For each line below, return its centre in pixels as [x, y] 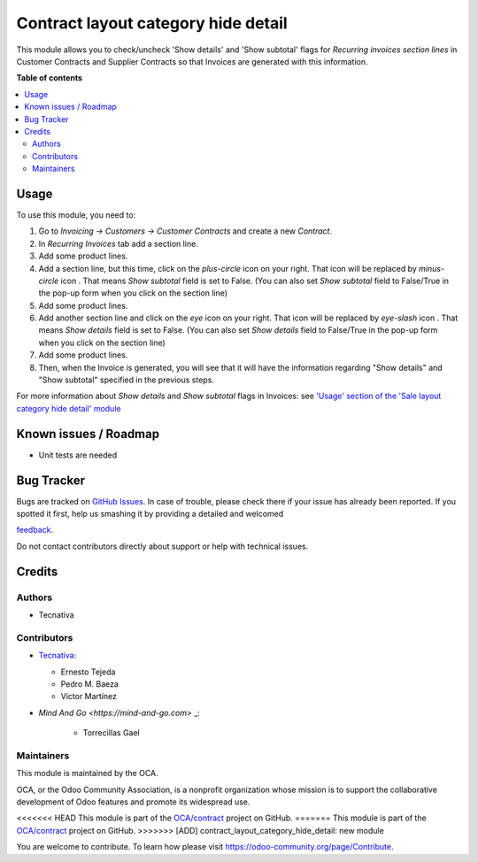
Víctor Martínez [89, 697]
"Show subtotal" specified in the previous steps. [126, 380]
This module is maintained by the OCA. [87, 773]
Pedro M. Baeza [90, 684]
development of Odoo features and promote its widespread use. [133, 802]
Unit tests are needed [78, 455]
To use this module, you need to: [76, 215]
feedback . [35, 530]
